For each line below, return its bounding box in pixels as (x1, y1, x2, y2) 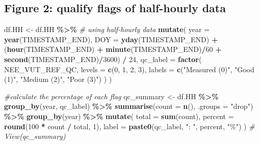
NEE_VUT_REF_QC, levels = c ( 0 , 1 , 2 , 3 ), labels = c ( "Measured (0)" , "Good (4, 64, 254, 74)
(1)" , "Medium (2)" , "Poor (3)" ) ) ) (4, 74, 112, 84)
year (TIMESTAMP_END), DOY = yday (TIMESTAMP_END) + (4, 34, 218, 44)
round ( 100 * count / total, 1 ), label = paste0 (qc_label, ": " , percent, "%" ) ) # (4, 121, 255, 131)
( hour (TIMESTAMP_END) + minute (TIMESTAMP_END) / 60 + (4, 44, 222, 54)
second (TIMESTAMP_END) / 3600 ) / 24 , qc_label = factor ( (4, 53, 202, 64)
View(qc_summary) (4, 131, 66, 141)
